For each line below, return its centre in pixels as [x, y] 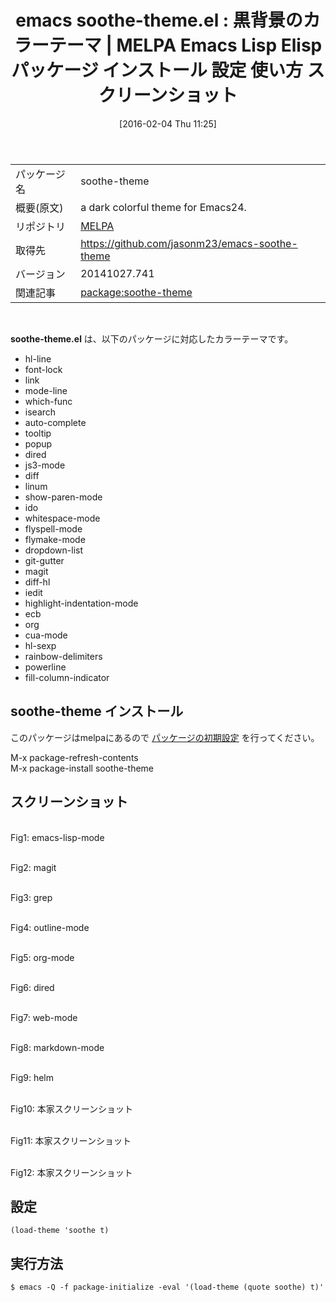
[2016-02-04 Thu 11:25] [168, 123]
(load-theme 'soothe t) [60, 1231]
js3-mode [45, 465]
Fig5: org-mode [42, 957]
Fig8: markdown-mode [57, 1047]
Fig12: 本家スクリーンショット [71, 1172]
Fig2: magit [33, 867]
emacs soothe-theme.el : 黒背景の [159, 20]
